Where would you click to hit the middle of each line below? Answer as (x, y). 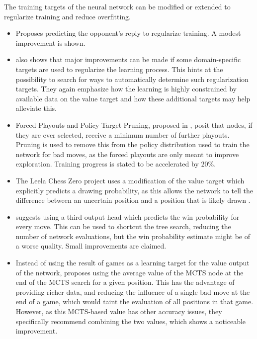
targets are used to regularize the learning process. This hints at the (119, 69)
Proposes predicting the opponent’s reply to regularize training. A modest (128, 33)
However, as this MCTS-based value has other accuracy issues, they (119, 311)
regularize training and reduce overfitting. (67, 16)
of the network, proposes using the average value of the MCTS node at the (129, 272)
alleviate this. (36, 108)
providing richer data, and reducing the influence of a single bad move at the (133, 292)
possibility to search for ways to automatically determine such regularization (132, 79)
